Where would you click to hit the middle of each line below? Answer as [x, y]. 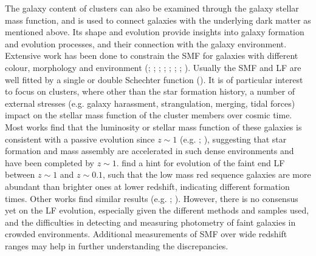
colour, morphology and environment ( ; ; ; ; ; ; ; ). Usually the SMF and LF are [153, 67]
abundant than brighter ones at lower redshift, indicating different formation [147, 186]
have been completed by [50, 162]
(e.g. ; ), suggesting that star [233, 139]
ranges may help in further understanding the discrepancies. [117, 245]
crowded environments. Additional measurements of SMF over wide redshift [146, 234]
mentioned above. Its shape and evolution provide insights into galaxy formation [155, 32]
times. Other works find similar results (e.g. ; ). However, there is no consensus [152, 198]
